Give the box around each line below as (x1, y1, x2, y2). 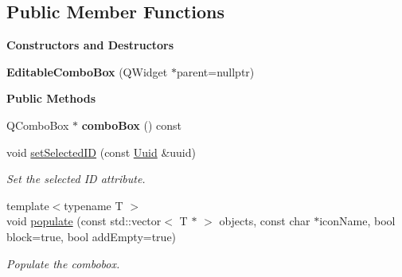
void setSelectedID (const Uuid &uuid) (6, 143, 196, 160)
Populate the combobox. (6, 255, 120, 271)
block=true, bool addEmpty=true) (6, 228, 177, 244)
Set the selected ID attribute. (6, 170, 146, 187)
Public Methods (6, 90, 96, 107)
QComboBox (6, 116, 69, 133)
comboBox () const (81, 116, 182, 133)
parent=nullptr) (176, 63, 255, 80)
